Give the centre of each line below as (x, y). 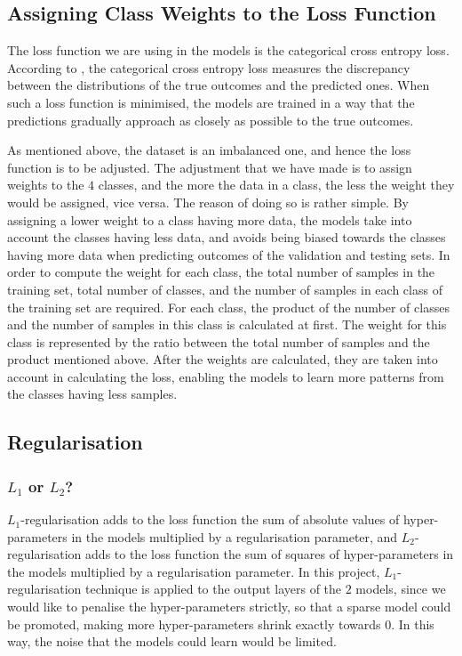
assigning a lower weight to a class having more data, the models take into (210, 219)
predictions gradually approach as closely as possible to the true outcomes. (211, 120)
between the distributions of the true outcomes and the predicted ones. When (219, 85)
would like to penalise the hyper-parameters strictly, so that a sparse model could (229, 607)
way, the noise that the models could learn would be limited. (172, 641)
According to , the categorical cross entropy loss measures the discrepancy (209, 67)
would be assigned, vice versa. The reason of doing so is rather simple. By (208, 202)
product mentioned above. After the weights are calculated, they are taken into (223, 359)
